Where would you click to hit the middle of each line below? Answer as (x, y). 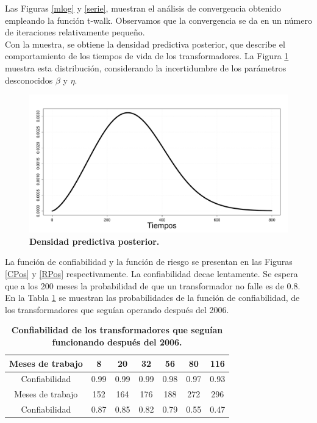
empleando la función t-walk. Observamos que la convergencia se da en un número (158, 20)
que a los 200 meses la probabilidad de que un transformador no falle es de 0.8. (153, 285)
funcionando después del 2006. (117, 342)
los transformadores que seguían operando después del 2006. (117, 309)
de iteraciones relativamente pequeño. (75, 32)
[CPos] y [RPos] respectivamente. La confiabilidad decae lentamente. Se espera (151, 274)
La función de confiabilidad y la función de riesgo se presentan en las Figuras (149, 262)
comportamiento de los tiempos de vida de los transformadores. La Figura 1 (147, 56)
